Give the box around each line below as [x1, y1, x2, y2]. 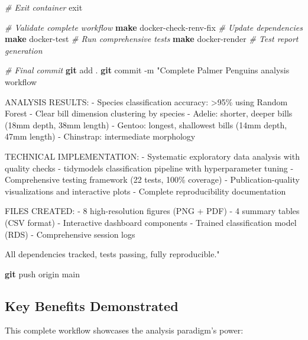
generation [5, 44, 43, 56]
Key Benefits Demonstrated [5, 296, 179, 315]
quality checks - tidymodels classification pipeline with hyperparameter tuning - [5, 161, 294, 174]
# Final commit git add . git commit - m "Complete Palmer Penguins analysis [5, 64, 290, 76]
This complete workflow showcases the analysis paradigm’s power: [5, 324, 244, 336]
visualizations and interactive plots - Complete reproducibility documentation [5, 184, 286, 197]
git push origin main [5, 267, 80, 280]
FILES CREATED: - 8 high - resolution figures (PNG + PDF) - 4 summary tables [5, 205, 300, 217]
